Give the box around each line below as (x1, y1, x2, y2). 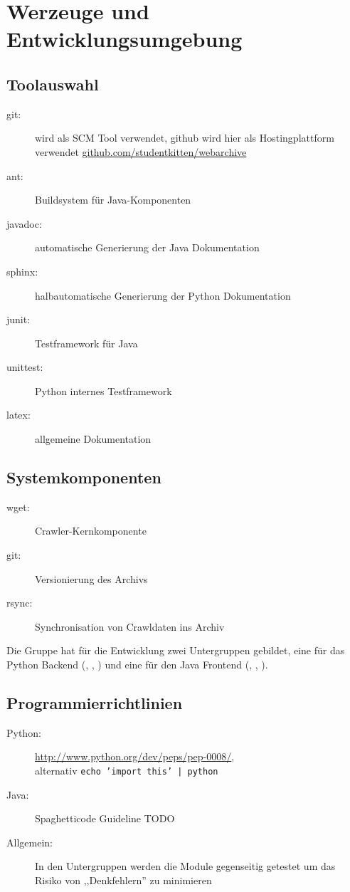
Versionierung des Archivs (35, 571, 148, 586)
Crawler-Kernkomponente (35, 523, 147, 538)
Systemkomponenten (6, 466, 161, 488)
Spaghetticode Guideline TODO (35, 811, 175, 826)
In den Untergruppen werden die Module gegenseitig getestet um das (35, 859, 336, 873)
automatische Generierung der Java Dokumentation (35, 240, 260, 255)
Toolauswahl (6, 73, 99, 95)
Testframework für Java (35, 335, 138, 350)
